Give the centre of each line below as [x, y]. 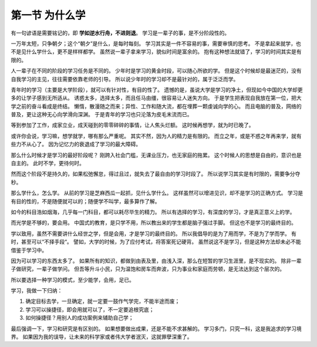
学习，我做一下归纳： [37, 291]
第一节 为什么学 [48, 15]
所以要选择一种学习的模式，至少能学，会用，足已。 [72, 279]
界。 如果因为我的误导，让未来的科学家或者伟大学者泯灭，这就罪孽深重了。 [102, 337]
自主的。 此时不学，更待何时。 [48, 163]
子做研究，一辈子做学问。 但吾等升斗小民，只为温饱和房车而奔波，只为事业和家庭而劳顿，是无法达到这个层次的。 [148, 269]
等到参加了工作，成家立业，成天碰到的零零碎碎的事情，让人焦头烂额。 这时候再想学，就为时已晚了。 [132, 125]
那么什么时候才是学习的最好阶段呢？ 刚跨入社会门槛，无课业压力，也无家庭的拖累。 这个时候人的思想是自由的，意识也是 [156, 155]
